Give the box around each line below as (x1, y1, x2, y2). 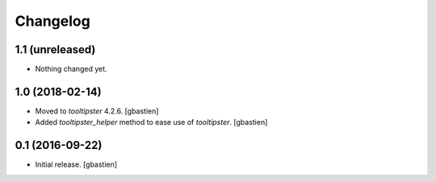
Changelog (15, 12, 90, 30)
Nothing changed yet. (35, 64, 108, 74)
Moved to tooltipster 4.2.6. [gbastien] (35, 105, 159, 116)
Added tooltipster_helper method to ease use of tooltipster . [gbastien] (35, 118, 268, 127)
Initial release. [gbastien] (35, 159, 117, 169)
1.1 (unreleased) (15, 43, 96, 56)
